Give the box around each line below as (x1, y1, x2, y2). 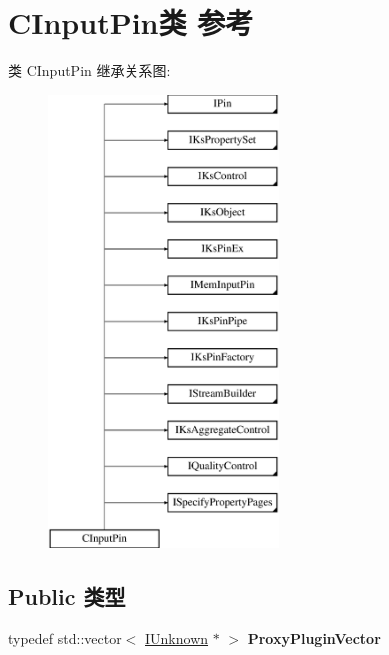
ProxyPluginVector (247, 628, 381, 649)
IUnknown (145, 628, 209, 649)
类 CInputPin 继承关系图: (8, 60, 171, 81)
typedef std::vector (8, 628, 122, 649)
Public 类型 (8, 581, 126, 612)
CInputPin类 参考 (8, 2, 254, 43)
